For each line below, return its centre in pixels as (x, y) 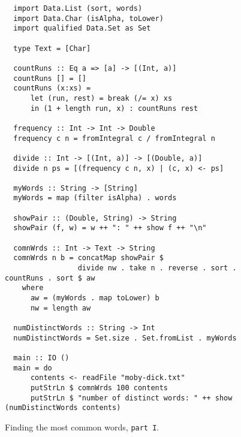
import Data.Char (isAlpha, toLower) (88, 18)
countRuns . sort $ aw (50, 278)
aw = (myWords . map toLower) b (95, 298)
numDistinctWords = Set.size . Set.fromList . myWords (125, 338)
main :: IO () (41, 358)
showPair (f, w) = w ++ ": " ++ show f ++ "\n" (110, 228)
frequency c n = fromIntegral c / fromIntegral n (114, 138)
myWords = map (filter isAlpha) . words (95, 198)
